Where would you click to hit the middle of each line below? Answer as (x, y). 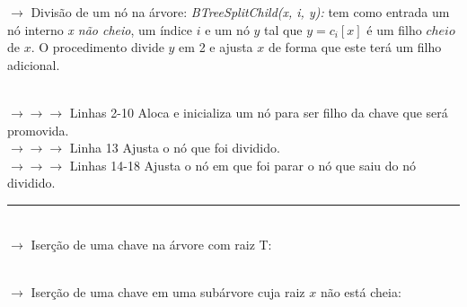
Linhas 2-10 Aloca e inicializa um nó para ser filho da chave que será (259, 112)
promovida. (38, 130)
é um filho (394, 29)
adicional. (34, 64)
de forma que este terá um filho (355, 47)
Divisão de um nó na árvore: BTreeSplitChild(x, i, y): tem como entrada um (240, 12)
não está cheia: (361, 291)
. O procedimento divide (97, 47)
